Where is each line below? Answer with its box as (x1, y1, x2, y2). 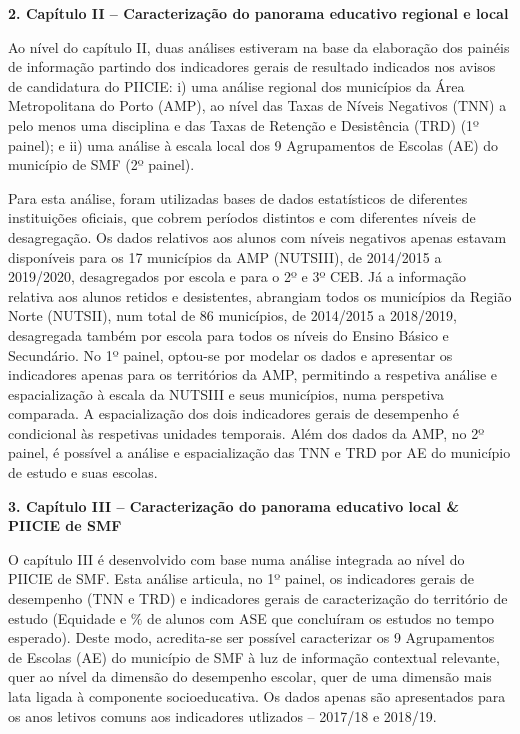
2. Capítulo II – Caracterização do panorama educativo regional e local (8, 3, 509, 23)
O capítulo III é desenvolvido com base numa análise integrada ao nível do (8, 548, 465, 569)
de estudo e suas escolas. (8, 462, 158, 483)
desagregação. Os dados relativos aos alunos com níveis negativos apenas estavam (8, 226, 507, 247)
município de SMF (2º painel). (8, 154, 195, 175)
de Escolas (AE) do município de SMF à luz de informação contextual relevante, (8, 646, 500, 667)
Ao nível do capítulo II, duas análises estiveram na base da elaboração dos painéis (8, 36, 510, 57)
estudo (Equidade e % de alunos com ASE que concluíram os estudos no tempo (8, 607, 495, 628)
